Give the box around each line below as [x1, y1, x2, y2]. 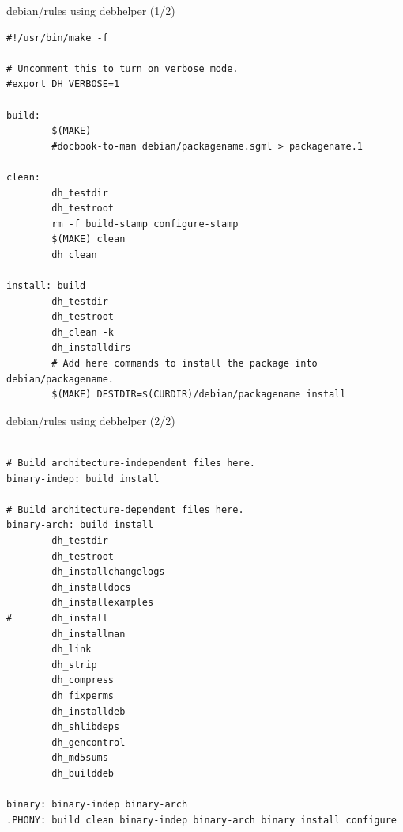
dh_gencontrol [51, 736, 126, 748]
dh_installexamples [51, 597, 154, 609]
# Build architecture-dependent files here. [6, 503, 244, 515]
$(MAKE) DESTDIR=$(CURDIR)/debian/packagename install [51, 389, 346, 401]
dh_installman [51, 628, 126, 640]
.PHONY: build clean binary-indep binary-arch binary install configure [6, 814, 397, 826]
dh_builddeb [51, 767, 115, 779]
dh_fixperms [51, 690, 115, 701]
